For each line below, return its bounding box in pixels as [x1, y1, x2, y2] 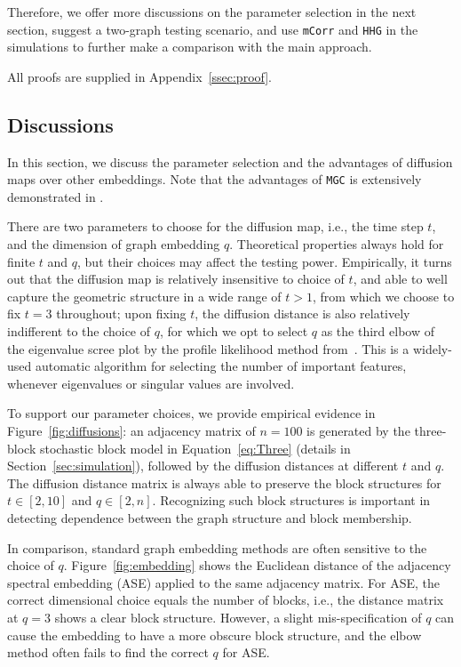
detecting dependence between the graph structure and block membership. [7, 508, 412, 526]
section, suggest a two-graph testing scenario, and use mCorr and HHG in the [7, 20, 418, 38]
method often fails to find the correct [7, 643, 209, 662]
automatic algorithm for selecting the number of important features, [35, 357, 407, 375]
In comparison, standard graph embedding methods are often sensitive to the [7, 538, 427, 557]
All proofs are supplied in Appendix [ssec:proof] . [7, 67, 273, 85]
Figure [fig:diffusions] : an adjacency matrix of [7, 422, 256, 440]
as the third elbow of [321, 322, 434, 341]
